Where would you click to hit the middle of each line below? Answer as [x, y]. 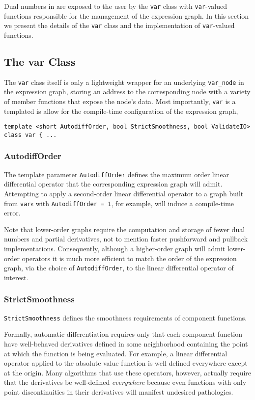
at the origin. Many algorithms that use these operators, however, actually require [128, 372]
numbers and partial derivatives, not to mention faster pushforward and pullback [126, 239]
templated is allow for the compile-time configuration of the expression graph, [121, 111]
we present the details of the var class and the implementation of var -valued [119, 25]
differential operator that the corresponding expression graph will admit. [113, 184]
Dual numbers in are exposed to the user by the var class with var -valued [115, 6]
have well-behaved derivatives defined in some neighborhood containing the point [126, 343]
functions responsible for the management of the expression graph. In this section [127, 15]
